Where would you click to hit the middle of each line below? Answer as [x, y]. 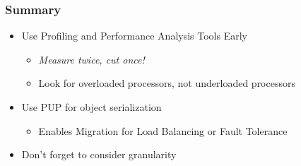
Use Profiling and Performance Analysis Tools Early [134, 36]
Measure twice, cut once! [92, 59]
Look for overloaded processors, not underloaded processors [167, 83]
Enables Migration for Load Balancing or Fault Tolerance [163, 130]
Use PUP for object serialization [92, 107]
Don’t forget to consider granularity [99, 154]
